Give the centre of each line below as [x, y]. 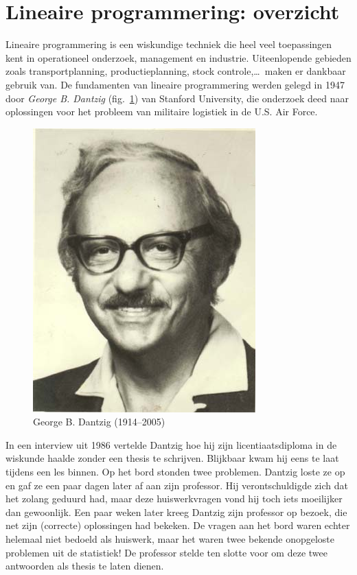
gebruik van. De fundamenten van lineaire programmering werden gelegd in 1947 [175, 84]
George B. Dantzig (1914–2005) [99, 422]
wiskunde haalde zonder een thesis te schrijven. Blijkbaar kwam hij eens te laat [172, 458]
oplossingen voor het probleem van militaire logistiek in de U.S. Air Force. [162, 112]
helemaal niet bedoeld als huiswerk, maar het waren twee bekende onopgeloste [170, 539]
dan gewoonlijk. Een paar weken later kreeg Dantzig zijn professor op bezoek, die [176, 512]
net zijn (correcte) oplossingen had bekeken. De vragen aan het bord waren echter [178, 525]
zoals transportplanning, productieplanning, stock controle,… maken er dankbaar [176, 71]
